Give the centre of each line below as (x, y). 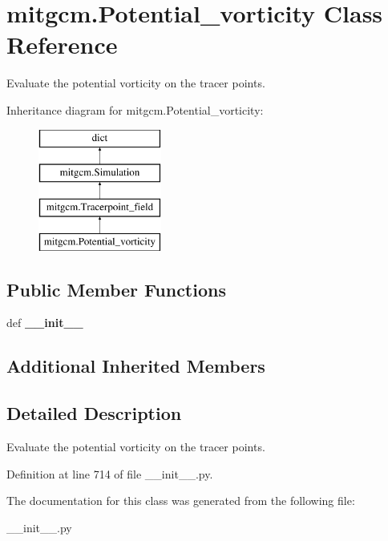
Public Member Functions (116, 289)
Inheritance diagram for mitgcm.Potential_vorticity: (135, 109)
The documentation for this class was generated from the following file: (181, 501)
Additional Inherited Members (136, 366)
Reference (62, 44)
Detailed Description (94, 413)
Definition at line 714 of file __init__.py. (110, 473)
